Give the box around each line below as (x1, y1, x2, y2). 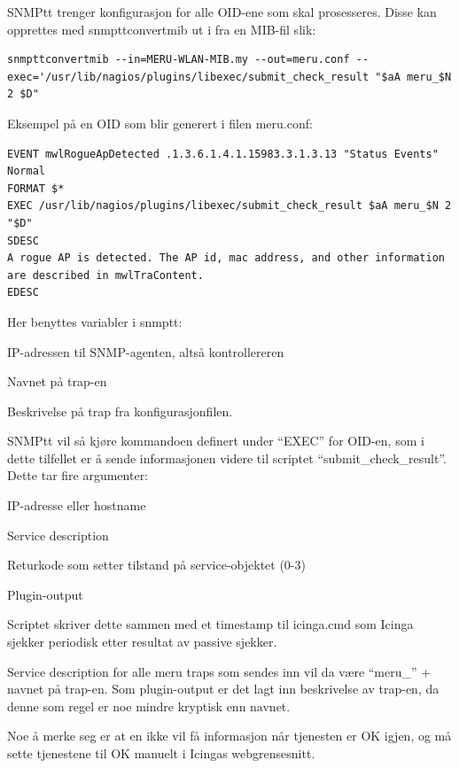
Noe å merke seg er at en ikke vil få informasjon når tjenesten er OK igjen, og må (7, 726, 452, 745)
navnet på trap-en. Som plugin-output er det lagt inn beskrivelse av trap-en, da (7, 679, 440, 698)
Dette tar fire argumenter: (7, 466, 149, 485)
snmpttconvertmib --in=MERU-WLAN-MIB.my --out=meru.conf (7, 53, 350, 66)
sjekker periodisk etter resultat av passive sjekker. (7, 632, 277, 651)
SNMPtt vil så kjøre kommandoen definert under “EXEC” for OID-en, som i (7, 431, 424, 450)
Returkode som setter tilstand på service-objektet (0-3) (7, 555, 306, 574)
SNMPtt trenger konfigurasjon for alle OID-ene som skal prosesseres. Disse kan (7, 3, 437, 20)
